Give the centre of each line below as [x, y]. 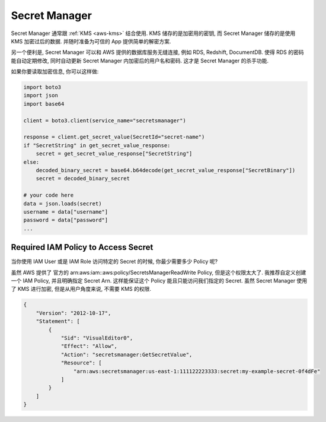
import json [41, 96]
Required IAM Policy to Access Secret [82, 247]
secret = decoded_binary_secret [83, 179]
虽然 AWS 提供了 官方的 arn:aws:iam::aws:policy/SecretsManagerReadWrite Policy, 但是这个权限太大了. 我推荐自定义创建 [159, 272]
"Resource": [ [81, 363]
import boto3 [42, 87]
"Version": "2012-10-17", [73, 313]
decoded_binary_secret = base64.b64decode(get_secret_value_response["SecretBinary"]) [166, 170]
